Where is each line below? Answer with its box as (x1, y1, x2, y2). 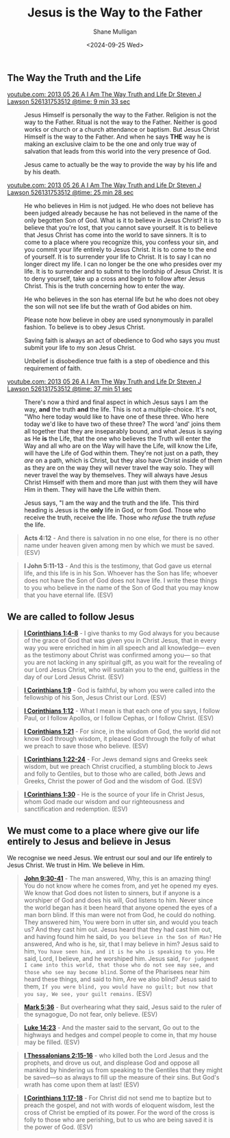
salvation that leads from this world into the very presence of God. (24, 147, 212, 156)
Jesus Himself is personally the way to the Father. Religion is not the (24, 111, 217, 119)
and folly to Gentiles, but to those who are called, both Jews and (23, 770, 206, 778)
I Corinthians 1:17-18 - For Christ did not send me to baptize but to (23, 1093, 212, 1102)
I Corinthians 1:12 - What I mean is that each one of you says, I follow (23, 707, 220, 715)
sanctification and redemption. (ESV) (23, 805, 128, 814)
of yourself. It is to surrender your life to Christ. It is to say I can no (24, 252, 211, 261)
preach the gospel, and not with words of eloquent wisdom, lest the (23, 1101, 215, 1109)
